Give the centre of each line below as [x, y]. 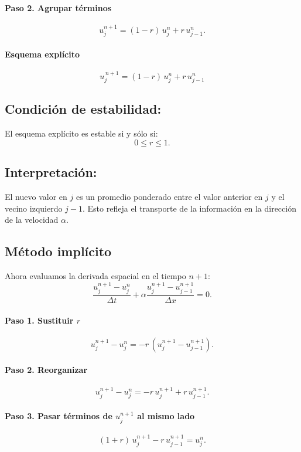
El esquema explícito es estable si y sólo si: [81, 133]
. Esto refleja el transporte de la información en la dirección [189, 208]
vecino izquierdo [34, 208]
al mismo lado [166, 416]
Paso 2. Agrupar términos [58, 7]
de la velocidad [32, 220]
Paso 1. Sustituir [39, 320]
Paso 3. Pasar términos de [59, 416]
